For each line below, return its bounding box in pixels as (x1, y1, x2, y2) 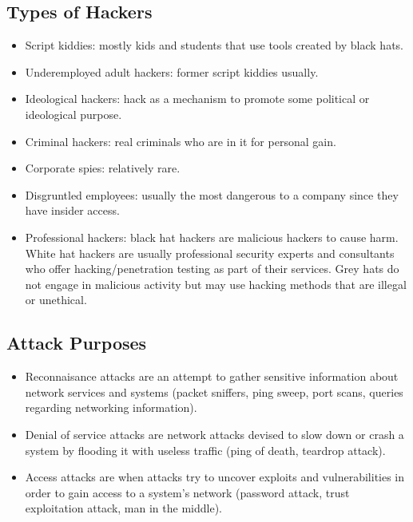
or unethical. (25, 291, 87, 308)
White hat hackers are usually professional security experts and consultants (25, 244, 395, 261)
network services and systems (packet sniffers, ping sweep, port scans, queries (25, 383, 403, 400)
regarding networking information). (25, 399, 197, 416)
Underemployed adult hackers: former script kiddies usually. (25, 63, 319, 80)
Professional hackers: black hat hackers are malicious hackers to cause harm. (25, 228, 399, 245)
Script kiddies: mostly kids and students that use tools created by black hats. (25, 37, 403, 53)
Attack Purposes (6, 330, 147, 355)
